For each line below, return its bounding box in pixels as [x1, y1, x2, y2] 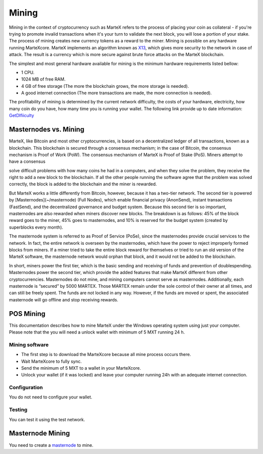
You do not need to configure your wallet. [9, 394, 93, 400]
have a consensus [9, 158, 46, 164]
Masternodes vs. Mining [9, 125, 85, 134]
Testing [9, 406, 28, 413]
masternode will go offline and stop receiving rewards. [9, 296, 119, 302]
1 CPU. [21, 69, 35, 75]
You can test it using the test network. [9, 416, 85, 422]
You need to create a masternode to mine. [9, 442, 94, 448]
